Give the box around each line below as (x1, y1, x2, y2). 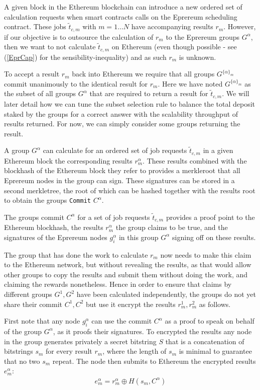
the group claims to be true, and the (115, 222, 228, 232)
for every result (46, 346, 92, 356)
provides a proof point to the (166, 211, 255, 222)
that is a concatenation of (165, 336, 244, 346)
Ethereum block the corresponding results (4, 155, 133, 166)
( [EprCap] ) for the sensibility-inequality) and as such (4, 51, 167, 62)
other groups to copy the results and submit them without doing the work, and (4, 269, 248, 279)
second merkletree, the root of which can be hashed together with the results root (4, 185, 255, 195)
